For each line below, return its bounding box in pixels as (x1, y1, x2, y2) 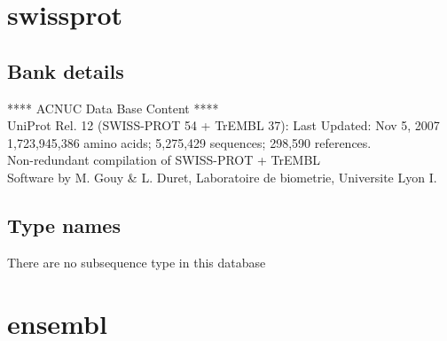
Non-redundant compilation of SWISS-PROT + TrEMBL (7, 151, 321, 169)
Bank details (7, 57, 124, 84)
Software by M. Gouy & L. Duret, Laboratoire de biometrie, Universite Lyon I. (7, 167, 437, 186)
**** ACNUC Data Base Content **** (7, 98, 219, 117)
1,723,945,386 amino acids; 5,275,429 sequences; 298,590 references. (7, 133, 372, 151)
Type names (7, 211, 121, 238)
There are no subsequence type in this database (7, 252, 266, 271)
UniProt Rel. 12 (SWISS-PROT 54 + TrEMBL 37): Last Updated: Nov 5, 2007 (7, 116, 440, 135)
